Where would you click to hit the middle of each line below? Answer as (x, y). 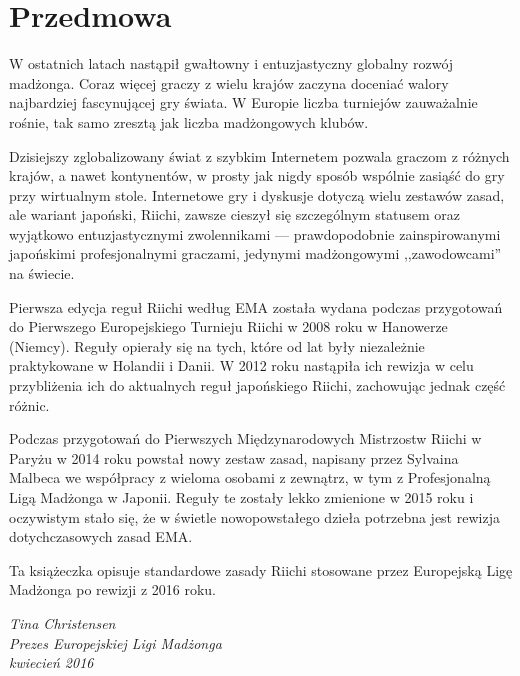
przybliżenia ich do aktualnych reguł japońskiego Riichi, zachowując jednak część (257, 385)
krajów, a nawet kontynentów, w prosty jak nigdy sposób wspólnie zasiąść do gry (257, 175)
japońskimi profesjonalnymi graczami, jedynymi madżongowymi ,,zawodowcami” (255, 253)
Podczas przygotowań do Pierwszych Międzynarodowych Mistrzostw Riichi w (245, 438)
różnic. (29, 404)
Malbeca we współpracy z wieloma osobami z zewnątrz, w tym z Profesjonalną (250, 477)
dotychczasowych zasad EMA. (101, 536)
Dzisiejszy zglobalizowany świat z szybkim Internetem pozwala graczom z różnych (259, 155)
